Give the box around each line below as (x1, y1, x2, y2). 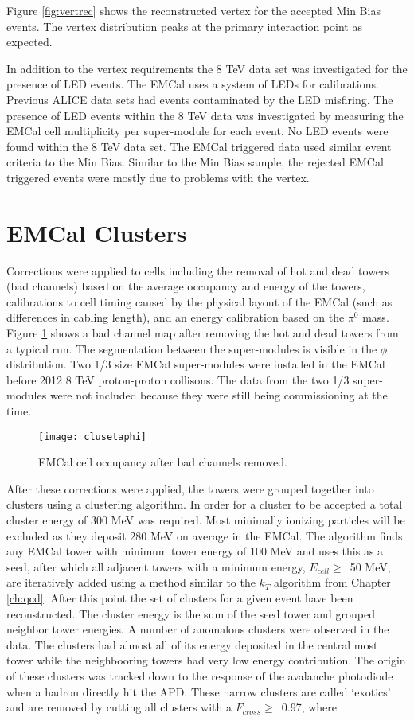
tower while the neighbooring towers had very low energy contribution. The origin (6, 652, 406, 668)
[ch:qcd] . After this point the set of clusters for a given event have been (6, 590, 353, 606)
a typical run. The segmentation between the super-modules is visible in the (6, 340, 377, 357)
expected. (6, 33, 53, 50)
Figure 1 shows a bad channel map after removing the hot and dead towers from (6, 325, 399, 341)
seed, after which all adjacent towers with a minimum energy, (6, 558, 306, 575)
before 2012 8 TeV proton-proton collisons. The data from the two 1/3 (6, 371, 350, 388)
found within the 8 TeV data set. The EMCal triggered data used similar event (6, 138, 392, 154)
